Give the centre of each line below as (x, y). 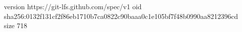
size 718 (16, 25)
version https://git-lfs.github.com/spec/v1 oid (73, 6)
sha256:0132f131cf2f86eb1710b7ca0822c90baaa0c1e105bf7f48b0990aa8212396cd (121, 16)
